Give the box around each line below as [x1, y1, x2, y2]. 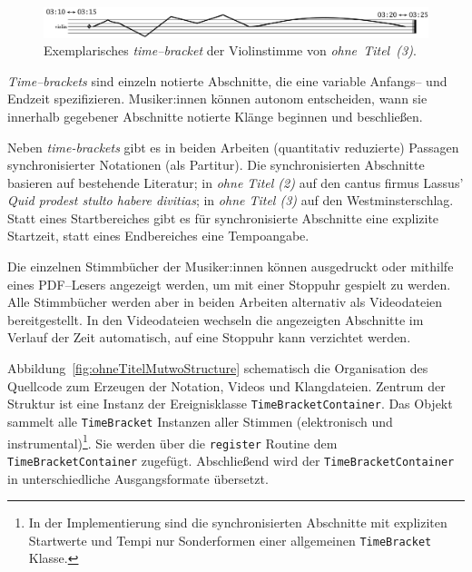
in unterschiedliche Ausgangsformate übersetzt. [7, 468, 269, 488]
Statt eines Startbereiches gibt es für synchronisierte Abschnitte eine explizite [7, 208, 439, 227]
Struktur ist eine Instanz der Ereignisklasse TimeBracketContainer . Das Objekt [7, 394, 453, 413]
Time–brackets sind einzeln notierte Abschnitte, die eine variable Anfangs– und [7, 71, 447, 90]
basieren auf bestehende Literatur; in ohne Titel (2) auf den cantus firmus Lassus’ [7, 173, 464, 192]
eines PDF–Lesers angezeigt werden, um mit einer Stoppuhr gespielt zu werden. [7, 274, 451, 293]
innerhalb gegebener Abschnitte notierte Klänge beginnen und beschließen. [7, 106, 423, 125]
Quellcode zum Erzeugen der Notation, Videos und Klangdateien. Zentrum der [7, 376, 446, 395]
